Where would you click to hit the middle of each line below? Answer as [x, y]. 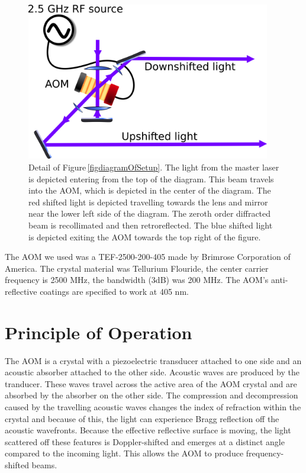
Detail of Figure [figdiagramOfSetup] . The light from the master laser [154, 167]
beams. [44, 464]
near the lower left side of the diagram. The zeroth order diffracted [150, 213]
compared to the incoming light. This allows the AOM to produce [124, 453]
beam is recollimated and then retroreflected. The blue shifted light [151, 225]
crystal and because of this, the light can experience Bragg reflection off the [142, 418]
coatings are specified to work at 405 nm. [114, 291]
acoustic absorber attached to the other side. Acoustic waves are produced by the [152, 372]
